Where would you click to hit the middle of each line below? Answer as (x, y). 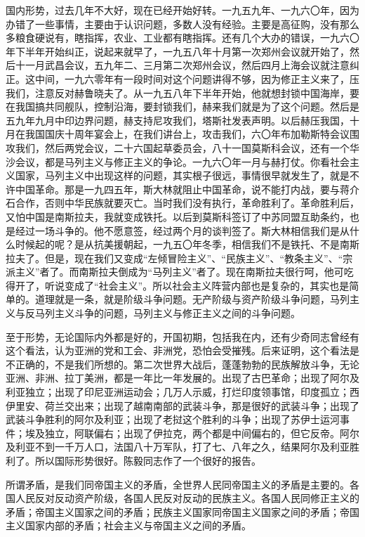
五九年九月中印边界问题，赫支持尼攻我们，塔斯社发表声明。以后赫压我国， (178, 120)
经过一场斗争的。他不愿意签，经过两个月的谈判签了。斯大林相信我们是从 (182, 230)
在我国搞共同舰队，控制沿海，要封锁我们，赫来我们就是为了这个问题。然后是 (182, 106)
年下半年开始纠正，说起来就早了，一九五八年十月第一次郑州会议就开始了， (178, 51)
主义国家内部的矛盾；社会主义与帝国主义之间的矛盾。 (128, 525)
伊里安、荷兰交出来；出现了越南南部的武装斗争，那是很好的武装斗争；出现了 (182, 405)
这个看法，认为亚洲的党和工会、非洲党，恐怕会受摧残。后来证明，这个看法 (178, 350)
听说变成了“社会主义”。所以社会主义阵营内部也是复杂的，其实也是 (197, 285)
